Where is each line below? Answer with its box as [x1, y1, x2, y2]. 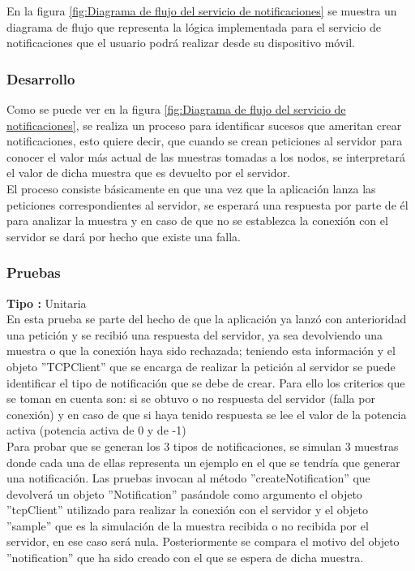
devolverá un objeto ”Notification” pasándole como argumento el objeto [6, 485, 362, 502]
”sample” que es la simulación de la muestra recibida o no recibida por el [6, 517, 369, 534]
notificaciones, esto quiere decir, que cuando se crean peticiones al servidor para [6, 132, 403, 149]
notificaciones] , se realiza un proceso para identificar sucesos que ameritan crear [6, 116, 402, 133]
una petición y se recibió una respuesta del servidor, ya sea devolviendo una [6, 326, 383, 343]
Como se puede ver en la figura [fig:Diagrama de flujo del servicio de [6, 101, 346, 117]
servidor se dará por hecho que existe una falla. [6, 227, 241, 244]
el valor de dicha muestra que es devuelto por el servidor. [6, 164, 291, 181]
